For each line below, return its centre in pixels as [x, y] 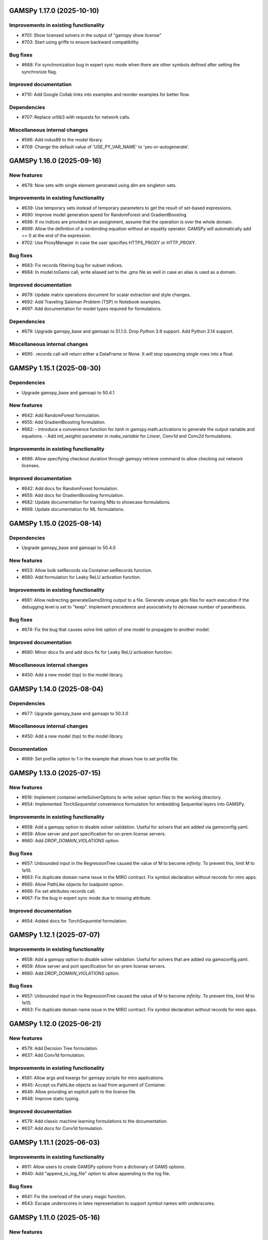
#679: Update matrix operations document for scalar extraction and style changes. [106, 295]
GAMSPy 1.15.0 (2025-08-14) [55, 523]
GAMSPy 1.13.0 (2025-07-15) [55, 773]
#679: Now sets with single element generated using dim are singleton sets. [99, 185]
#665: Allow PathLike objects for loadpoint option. [73, 884]
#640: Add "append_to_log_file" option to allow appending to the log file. [96, 1174]
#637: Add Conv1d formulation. [53, 1055]
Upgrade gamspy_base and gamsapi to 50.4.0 [69, 548]
